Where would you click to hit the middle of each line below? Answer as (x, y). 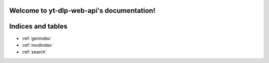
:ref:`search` (34, 52)
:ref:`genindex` (37, 38)
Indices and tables (38, 26)
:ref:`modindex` (37, 45)
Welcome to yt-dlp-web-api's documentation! (82, 11)
